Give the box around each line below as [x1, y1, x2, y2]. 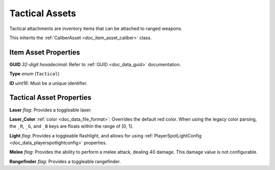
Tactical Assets [9, 8, 76, 19]
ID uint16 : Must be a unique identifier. [9, 80, 88, 86]
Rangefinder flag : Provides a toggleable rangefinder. [9, 158, 121, 164]
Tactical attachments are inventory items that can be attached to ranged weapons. [9, 25, 183, 32]
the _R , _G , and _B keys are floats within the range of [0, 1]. [9, 123, 133, 129]
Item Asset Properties [9, 48, 80, 56]
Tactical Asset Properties [9, 93, 92, 102]
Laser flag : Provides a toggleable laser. [9, 107, 92, 113]
